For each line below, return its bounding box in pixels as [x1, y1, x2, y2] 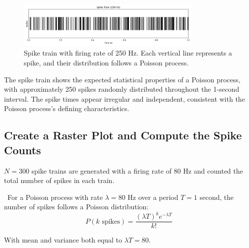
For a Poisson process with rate [7, 191, 103, 202]
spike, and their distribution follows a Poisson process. [24, 57, 189, 67]
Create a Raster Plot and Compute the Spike [4, 127, 242, 143]
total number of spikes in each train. [4, 175, 115, 186]
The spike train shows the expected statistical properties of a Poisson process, [4, 74, 241, 84]
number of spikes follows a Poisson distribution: [4, 201, 149, 212]
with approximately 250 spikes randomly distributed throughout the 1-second [4, 84, 240, 94]
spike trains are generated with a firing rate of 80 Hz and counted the [31, 165, 243, 176]
